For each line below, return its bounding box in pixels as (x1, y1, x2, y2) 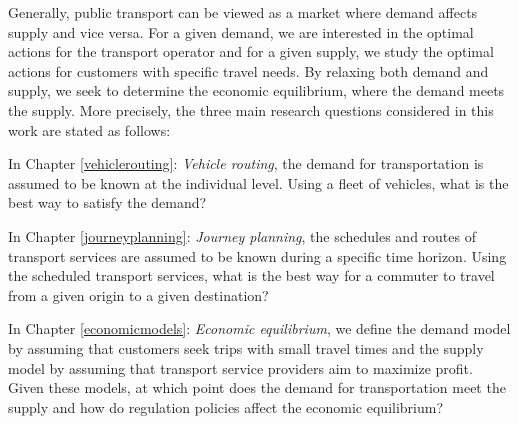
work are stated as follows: (8, 119, 171, 140)
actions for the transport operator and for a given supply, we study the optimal (8, 41, 494, 62)
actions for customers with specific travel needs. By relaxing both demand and (8, 60, 489, 81)
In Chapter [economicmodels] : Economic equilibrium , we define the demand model (8, 318, 511, 339)
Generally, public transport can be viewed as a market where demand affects (8, 2, 478, 22)
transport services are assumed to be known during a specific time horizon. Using (8, 245, 507, 266)
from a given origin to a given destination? (8, 284, 269, 305)
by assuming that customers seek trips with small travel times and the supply (8, 337, 484, 358)
